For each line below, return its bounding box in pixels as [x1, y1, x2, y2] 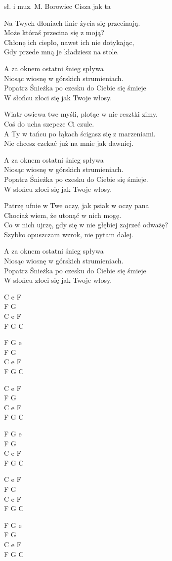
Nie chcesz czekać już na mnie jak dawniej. [4, 138, 134, 148]
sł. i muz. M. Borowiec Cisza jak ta [4, 1, 111, 11]
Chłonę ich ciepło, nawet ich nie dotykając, [4, 37, 134, 47]
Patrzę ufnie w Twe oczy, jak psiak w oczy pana [4, 200, 149, 211]
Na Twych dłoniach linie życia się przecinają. [4, 17, 140, 28]
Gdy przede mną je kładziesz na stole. [4, 46, 119, 57]
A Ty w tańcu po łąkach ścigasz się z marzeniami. [4, 128, 156, 138]
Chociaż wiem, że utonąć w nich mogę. [4, 210, 122, 220]
